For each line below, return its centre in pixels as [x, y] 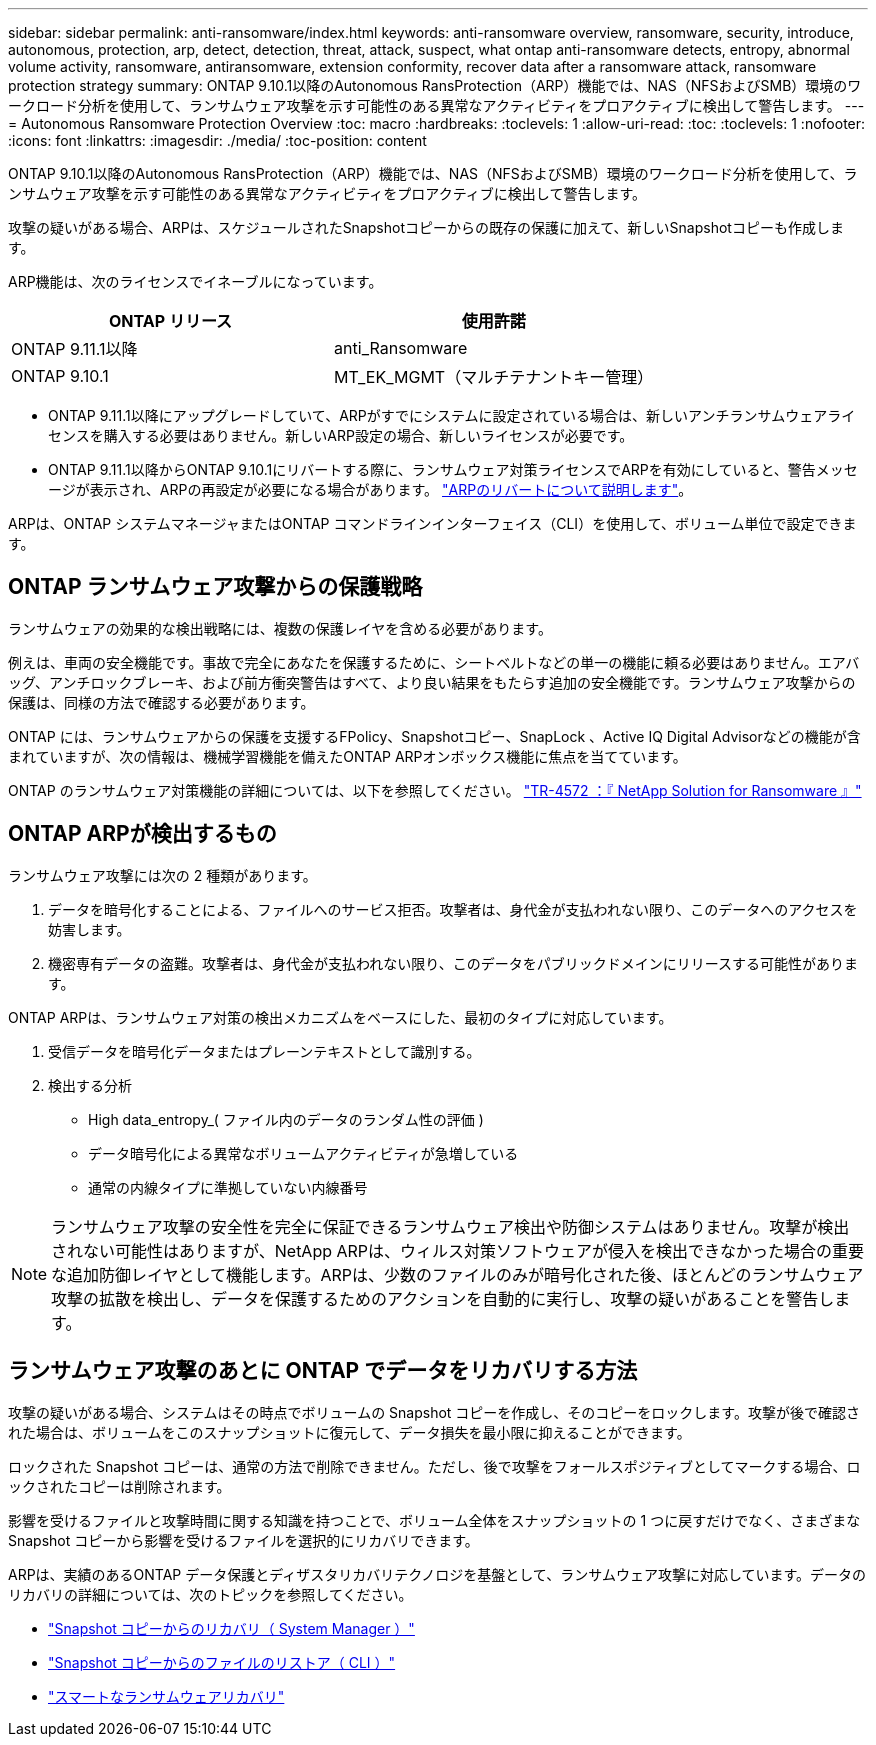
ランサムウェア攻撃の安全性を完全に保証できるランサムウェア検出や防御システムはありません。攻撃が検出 [450, 1226]
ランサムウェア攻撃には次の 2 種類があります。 [162, 875]
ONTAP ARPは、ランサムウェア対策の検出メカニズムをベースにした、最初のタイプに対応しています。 [340, 1017]
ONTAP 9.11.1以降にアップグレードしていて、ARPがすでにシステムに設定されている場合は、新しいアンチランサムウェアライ [452, 415]
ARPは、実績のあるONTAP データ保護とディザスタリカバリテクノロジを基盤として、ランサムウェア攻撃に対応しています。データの [437, 1574]
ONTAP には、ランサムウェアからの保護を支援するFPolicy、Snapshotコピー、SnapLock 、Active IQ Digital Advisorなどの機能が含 [434, 736]
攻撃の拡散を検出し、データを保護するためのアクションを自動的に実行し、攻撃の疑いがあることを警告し [443, 1298]
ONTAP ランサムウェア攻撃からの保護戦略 [215, 587]
